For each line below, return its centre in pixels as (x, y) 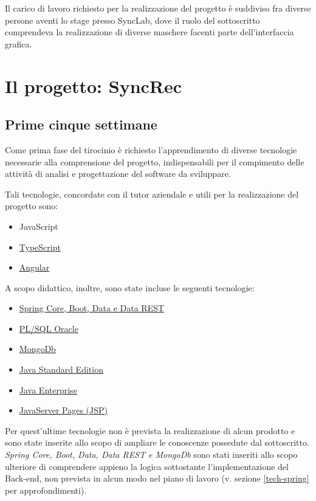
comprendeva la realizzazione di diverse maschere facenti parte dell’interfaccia (149, 32)
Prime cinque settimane (81, 124)
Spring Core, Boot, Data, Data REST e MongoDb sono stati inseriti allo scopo (151, 454)
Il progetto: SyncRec (94, 85)
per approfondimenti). (46, 490)
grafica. (19, 43)
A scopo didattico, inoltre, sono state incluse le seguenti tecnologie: (130, 287)
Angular (34, 267)
